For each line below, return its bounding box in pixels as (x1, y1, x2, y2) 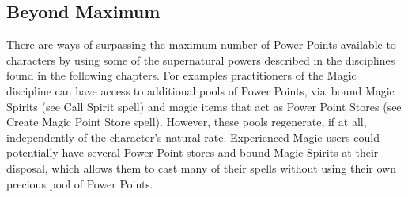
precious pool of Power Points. (6, 175, 153, 191)
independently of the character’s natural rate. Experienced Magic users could (6, 128, 380, 145)
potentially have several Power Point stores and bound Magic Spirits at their (6, 144, 379, 161)
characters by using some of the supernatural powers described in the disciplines (6, 51, 395, 68)
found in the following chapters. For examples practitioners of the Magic (6, 67, 357, 84)
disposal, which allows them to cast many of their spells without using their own (6, 159, 396, 176)
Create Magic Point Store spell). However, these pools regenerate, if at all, (6, 113, 367, 130)
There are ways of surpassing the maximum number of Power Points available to (6, 36, 396, 53)
